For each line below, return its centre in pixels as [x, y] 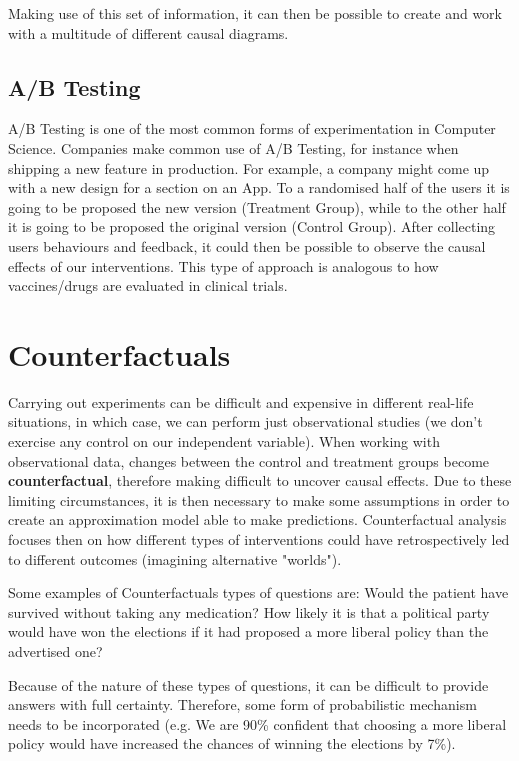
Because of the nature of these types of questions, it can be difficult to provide [248, 684]
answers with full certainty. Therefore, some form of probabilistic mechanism [242, 704]
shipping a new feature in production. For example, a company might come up [249, 167]
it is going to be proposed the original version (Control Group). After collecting [252, 226]
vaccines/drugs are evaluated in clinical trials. [148, 285]
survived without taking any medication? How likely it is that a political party [249, 611]
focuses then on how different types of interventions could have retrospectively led [259, 539]
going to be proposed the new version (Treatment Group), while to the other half [257, 206]
